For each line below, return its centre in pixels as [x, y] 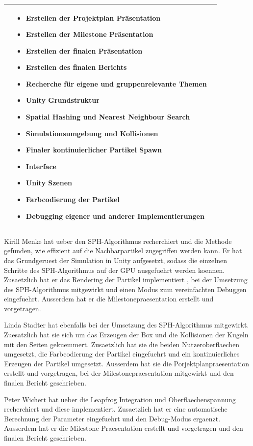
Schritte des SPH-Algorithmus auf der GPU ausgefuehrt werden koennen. [114, 270]
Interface [41, 166]
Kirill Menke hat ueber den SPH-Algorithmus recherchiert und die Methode [118, 241]
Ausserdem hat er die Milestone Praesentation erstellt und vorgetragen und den [124, 428]
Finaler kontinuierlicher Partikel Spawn [94, 150]
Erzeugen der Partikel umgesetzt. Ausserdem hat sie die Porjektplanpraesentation [127, 363]
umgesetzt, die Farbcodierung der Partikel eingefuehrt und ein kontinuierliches [122, 354]
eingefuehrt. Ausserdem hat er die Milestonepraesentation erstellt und [109, 299]
